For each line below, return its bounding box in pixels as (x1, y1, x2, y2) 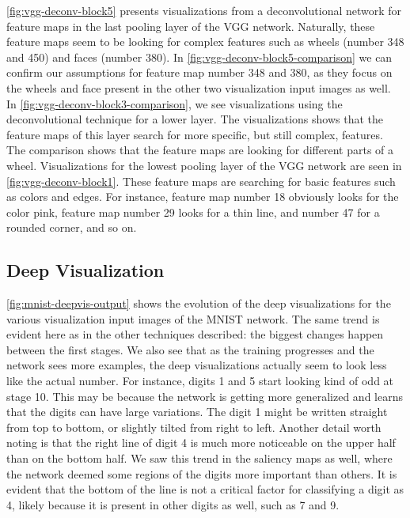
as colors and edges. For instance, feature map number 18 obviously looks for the (6, 188, 399, 205)
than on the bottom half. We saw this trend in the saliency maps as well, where (6, 450, 393, 467)
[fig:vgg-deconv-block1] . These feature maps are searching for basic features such (6, 172, 396, 189)
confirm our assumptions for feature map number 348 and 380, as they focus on (6, 64, 393, 81)
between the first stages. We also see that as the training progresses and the (6, 341, 374, 357)
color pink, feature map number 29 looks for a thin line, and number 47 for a (6, 203, 380, 220)
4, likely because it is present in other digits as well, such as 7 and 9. (6, 496, 340, 512)
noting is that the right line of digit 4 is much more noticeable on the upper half (6, 434, 396, 451)
